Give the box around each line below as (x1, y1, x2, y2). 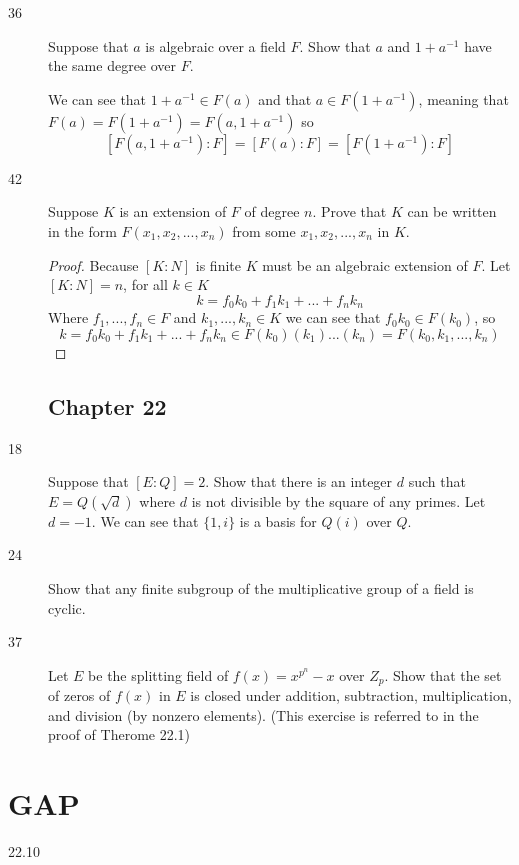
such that (408, 471, 466, 492)
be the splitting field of (88, 664, 229, 685)
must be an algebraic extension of (262, 254, 468, 275)
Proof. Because (48, 254, 139, 275)
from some (232, 220, 296, 241)
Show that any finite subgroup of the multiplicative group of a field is (48, 577, 474, 598)
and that (258, 88, 312, 109)
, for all (123, 274, 168, 295)
